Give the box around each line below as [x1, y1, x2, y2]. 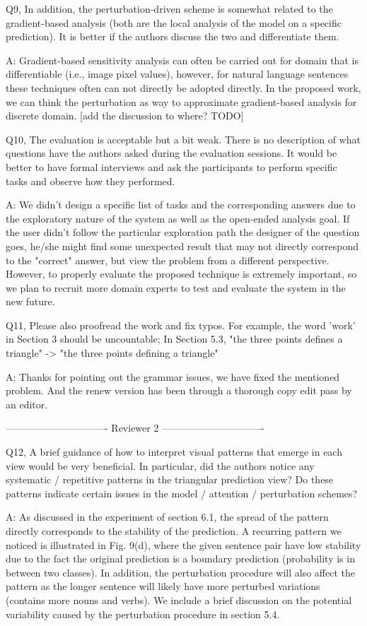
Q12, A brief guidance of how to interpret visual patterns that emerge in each [6, 444, 342, 459]
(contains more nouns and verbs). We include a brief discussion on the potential [6, 592, 352, 607]
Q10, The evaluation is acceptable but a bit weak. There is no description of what [6, 131, 361, 146]
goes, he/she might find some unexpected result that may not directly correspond [6, 238, 359, 253]
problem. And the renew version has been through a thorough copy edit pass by [6, 383, 352, 398]
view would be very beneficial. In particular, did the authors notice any [6, 458, 315, 473]
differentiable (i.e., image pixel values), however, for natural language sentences [6, 66, 349, 81]
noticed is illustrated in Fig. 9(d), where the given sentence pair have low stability [6, 537, 361, 552]
